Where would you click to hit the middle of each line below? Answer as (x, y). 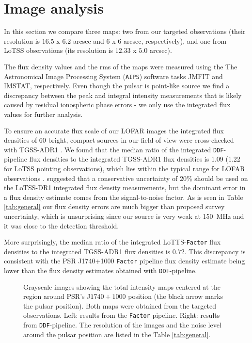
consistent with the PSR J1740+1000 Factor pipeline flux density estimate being (125, 261)
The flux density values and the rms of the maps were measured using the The (121, 66)
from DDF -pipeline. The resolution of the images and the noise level (122, 325)
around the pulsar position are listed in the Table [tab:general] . (117, 334)
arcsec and (88, 41)
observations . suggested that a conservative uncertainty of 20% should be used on (126, 178)
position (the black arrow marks (176, 296)
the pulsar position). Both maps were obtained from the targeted (120, 305)
